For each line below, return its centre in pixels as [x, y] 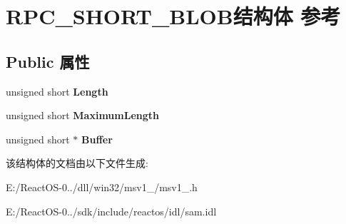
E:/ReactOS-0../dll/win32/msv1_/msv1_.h [102, 187]
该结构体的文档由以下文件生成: [77, 163]
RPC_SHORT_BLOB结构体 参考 [173, 16]
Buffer [97, 139]
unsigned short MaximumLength [82, 115]
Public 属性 [48, 61]
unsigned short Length [57, 91]
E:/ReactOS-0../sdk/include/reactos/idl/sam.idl [111, 211]
